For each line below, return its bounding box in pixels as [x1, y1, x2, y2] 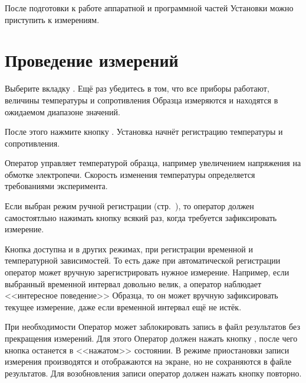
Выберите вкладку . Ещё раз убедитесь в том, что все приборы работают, [5, 82, 269, 95]
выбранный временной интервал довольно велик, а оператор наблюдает [5, 277, 262, 290]
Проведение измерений [5, 48, 179, 72]
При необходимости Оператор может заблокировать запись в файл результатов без [5, 320, 300, 333]
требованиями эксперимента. [5, 180, 108, 192]
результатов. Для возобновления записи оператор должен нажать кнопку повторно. [5, 366, 302, 379]
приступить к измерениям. [5, 13, 100, 25]
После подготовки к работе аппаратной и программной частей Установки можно [5, 2, 294, 14]
